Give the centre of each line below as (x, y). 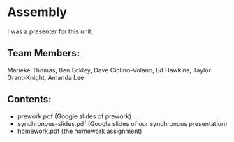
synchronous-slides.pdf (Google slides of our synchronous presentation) (122, 123)
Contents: (29, 99)
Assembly (37, 12)
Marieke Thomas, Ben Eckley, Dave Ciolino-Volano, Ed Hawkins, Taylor (109, 70)
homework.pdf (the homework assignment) (80, 131)
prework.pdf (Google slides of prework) (74, 116)
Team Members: (44, 53)
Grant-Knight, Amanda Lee (46, 77)
